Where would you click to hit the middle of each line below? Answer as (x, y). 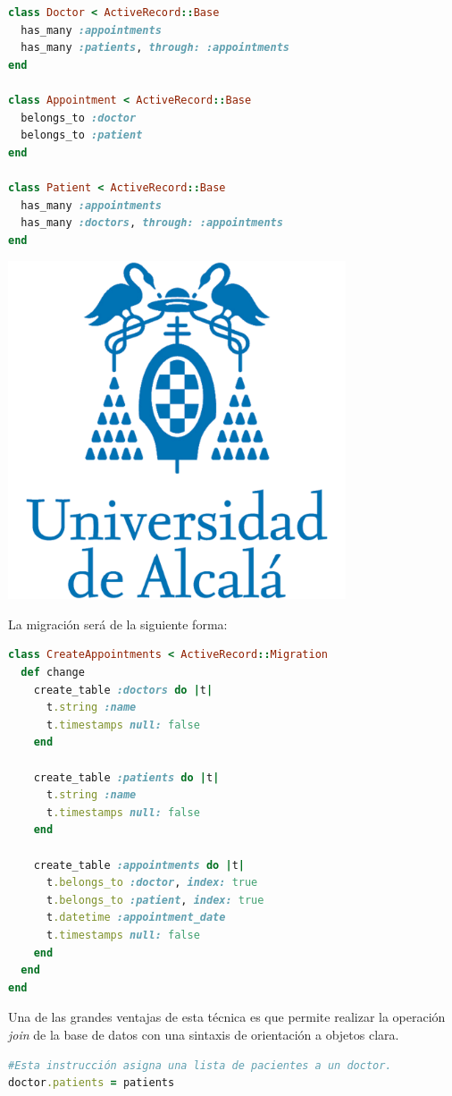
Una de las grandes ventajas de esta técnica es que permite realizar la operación (227, 1017)
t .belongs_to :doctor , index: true (152, 883)
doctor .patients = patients (92, 1083)
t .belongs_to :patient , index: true (155, 900)
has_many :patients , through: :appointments (155, 48)
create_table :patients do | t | (126, 777)
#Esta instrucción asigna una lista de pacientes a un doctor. (200, 1065)
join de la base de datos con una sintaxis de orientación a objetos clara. (204, 1034)
